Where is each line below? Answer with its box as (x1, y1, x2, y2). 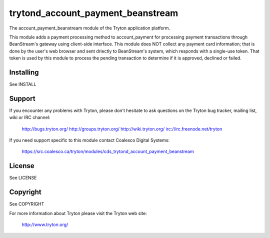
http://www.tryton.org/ (21, 221, 68, 227)
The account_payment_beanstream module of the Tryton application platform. (9, 25, 170, 31)
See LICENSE (9, 175, 37, 181)
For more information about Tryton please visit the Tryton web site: (9, 210, 147, 216)
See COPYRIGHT (9, 201, 44, 207)
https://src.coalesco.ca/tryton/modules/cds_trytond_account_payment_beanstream (21, 148, 194, 154)
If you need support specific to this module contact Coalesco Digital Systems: (9, 137, 170, 143)
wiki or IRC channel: (9, 114, 50, 120)
